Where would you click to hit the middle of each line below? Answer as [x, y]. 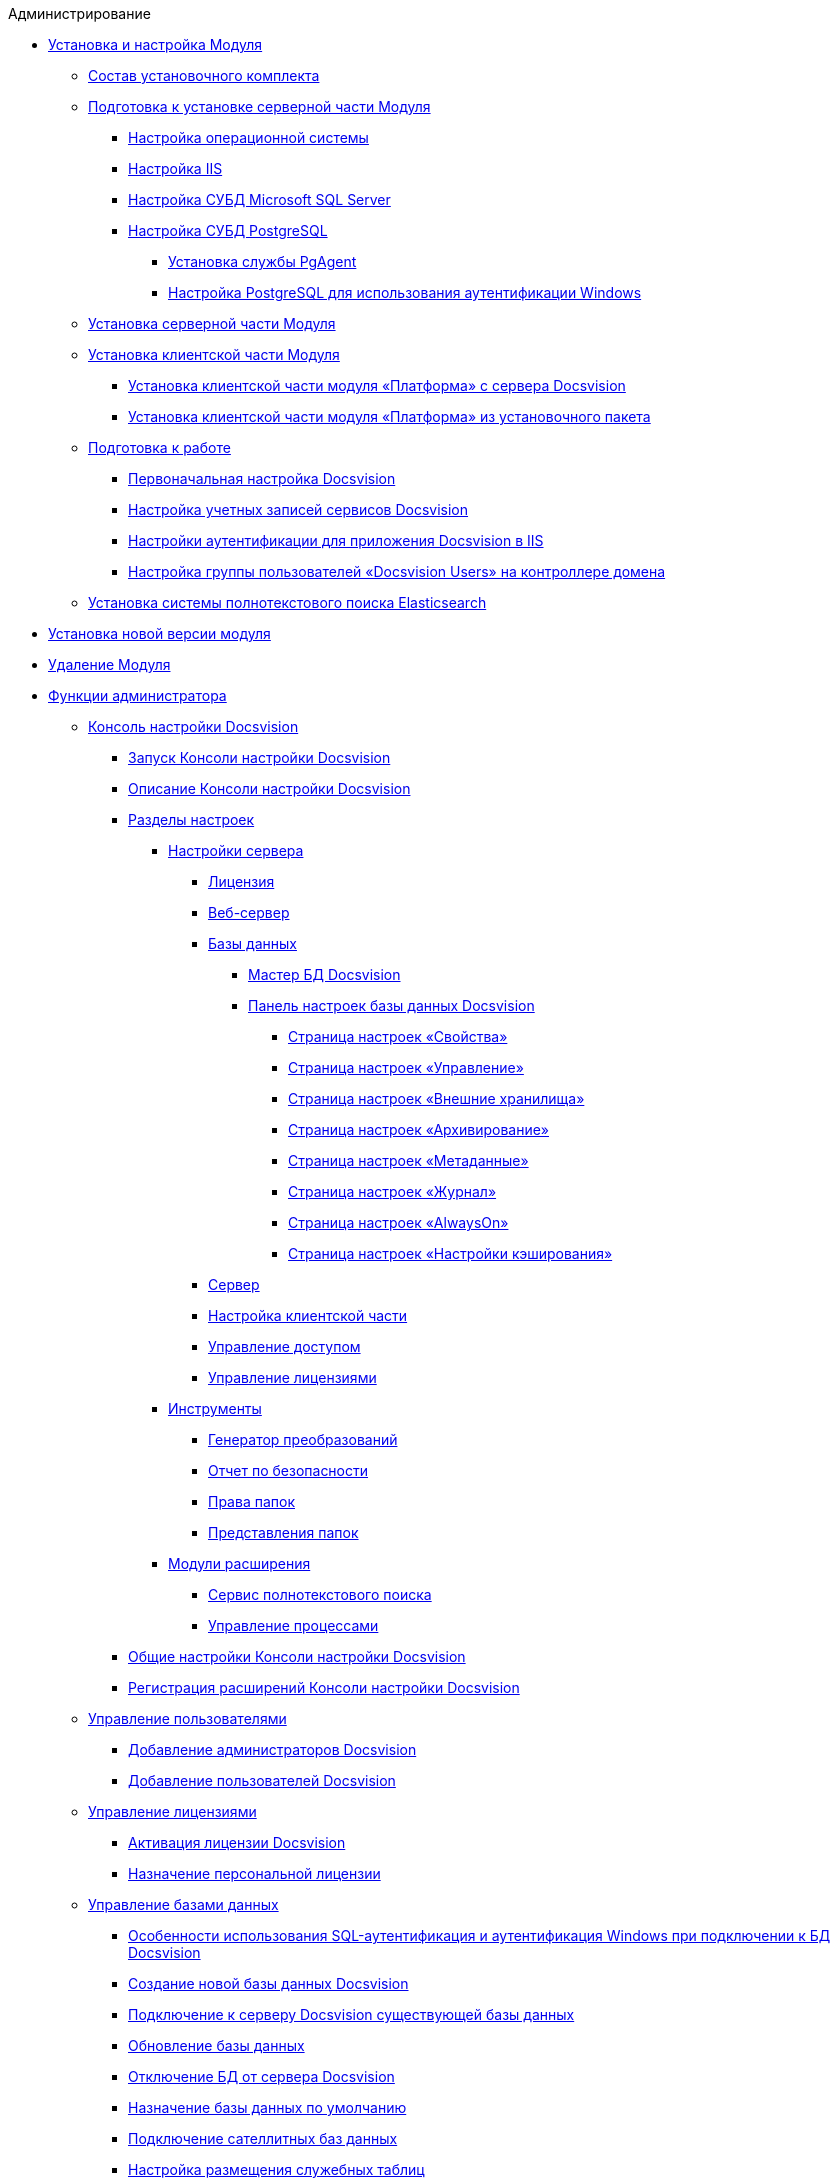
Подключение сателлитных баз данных [263, 2138]
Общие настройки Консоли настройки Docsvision [297, 1656]
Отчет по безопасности [288, 1470]
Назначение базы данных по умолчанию [267, 2107]
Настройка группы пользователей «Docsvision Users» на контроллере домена [397, 571]
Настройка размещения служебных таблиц [276, 2169]
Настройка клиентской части [308, 1315]
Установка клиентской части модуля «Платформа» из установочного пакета [389, 416]
